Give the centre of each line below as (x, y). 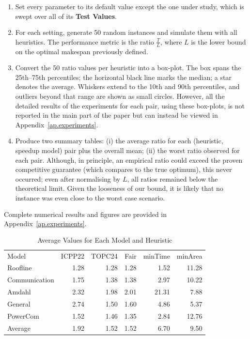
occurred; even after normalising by (68, 178)
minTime (156, 255)
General (19, 303)
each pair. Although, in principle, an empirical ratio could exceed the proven (129, 160)
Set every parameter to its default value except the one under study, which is (130, 6)
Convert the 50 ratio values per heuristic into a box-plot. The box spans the (128, 68)
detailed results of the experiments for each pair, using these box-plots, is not (130, 105)
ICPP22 (73, 255)
